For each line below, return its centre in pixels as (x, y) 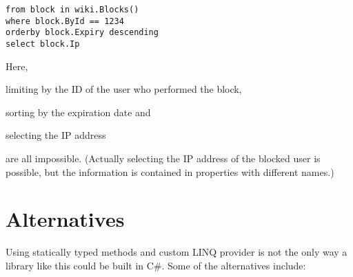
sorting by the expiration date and (78, 112)
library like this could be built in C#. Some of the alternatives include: (156, 265)
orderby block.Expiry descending (82, 33)
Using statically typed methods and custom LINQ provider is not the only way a (176, 252)
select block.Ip (43, 44)
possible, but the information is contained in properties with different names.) (170, 171)
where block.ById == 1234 (65, 21)
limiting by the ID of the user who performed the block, (124, 89)
